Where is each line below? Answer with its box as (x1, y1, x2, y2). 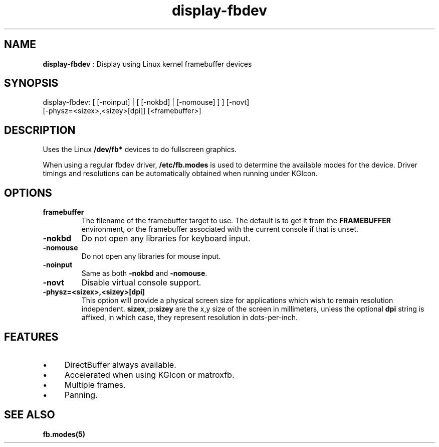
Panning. (64, 389, 98, 400)
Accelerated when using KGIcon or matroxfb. (64, 369, 235, 380)
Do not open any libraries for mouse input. (81, 252, 221, 261)
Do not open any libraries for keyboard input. (81, 233, 251, 244)
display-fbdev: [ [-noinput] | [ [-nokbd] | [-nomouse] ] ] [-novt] (43, 98, 250, 107)
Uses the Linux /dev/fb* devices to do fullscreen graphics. (43, 145, 237, 154)
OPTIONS (4, 186, 52, 199)
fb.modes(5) (43, 429, 86, 438)
